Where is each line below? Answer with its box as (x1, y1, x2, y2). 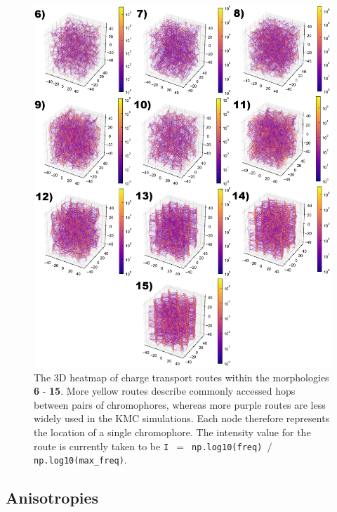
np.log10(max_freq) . (34, 452, 127, 467)
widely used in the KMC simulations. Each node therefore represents (34, 411, 330, 426)
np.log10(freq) (192, 442, 263, 452)
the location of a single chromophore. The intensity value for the (34, 425, 311, 439)
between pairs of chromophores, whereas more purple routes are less (34, 397, 326, 412)
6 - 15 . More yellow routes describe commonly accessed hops (34, 383, 296, 398)
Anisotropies (6, 487, 99, 508)
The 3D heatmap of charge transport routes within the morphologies (34, 369, 329, 384)
